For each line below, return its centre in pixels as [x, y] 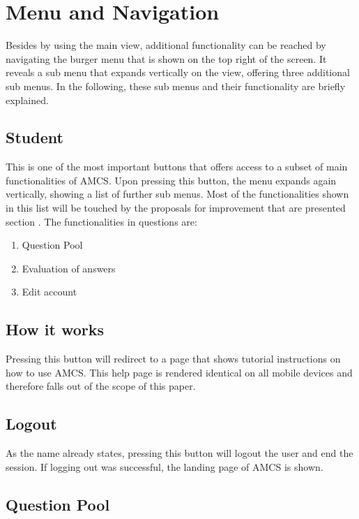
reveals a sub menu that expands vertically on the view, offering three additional [178, 72]
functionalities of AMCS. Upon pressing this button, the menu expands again [171, 180]
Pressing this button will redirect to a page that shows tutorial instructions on [173, 359]
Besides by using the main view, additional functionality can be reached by [166, 45]
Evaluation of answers [69, 268]
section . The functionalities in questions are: [101, 221]
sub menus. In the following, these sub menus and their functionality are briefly [176, 86]
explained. [27, 100]
